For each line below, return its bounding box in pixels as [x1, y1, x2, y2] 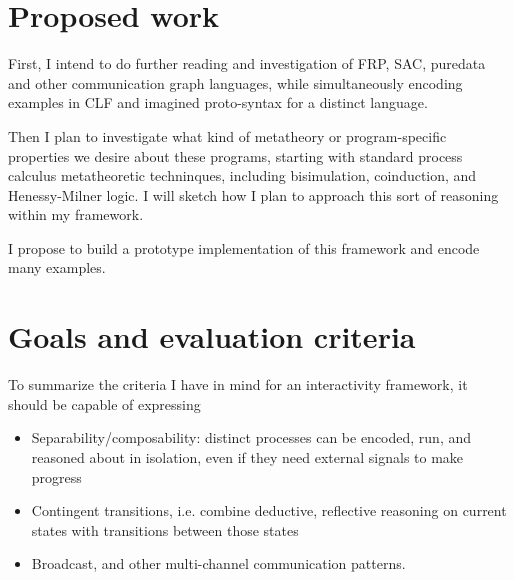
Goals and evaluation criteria [8, 316, 416, 357]
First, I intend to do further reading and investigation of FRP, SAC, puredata [8, 53, 486, 74]
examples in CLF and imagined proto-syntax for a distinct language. [8, 92, 428, 113]
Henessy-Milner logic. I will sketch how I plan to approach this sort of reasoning [8, 184, 499, 205]
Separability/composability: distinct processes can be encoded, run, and [31, 427, 472, 448]
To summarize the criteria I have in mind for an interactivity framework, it [8, 374, 468, 395]
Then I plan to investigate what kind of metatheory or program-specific [8, 125, 447, 146]
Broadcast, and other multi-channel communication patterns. [31, 553, 406, 574]
